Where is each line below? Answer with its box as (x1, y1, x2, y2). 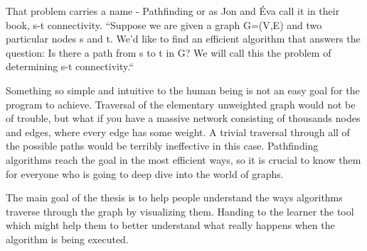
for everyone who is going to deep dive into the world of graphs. (6, 166, 284, 181)
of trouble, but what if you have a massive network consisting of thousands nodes (6, 111, 361, 125)
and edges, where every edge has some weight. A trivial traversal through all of (6, 124, 350, 139)
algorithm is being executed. (6, 231, 129, 246)
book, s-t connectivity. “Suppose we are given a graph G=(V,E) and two (6, 17, 322, 32)
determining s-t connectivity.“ (6, 59, 134, 74)
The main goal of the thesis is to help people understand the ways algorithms (6, 190, 343, 205)
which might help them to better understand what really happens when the (6, 218, 335, 233)
